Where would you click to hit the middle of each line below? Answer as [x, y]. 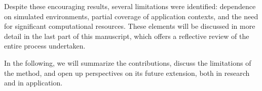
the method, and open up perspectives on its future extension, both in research [127, 73]
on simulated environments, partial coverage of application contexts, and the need [131, 16]
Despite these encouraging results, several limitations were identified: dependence [130, 6]
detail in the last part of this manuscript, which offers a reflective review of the [127, 36]
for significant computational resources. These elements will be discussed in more [130, 26]
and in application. [33, 83]
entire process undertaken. [45, 46]
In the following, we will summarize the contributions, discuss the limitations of [128, 62]
